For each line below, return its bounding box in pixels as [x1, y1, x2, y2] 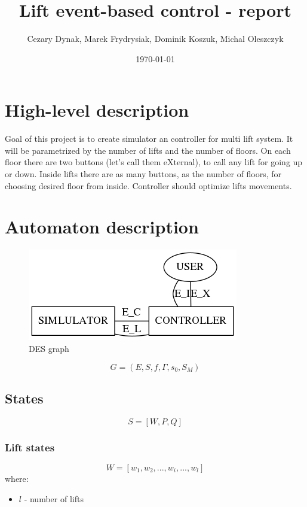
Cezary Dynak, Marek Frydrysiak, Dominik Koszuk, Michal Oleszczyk [27, 32, 284, 45]
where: [5, 472, 29, 484]
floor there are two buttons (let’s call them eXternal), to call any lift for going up [5, 156, 303, 168]
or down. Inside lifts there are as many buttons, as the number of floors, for [5, 168, 282, 180]
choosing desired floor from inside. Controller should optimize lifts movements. [5, 179, 292, 192]
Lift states [5, 439, 55, 454]
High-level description [5, 98, 189, 122]
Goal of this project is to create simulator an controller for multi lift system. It [5, 132, 293, 145]
